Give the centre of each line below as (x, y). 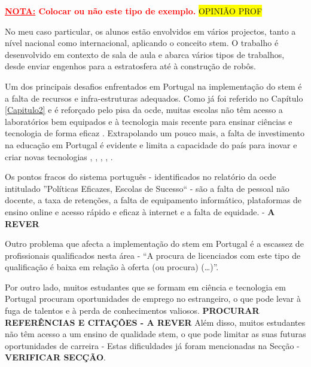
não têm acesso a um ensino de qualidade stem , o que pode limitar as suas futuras (155, 334)
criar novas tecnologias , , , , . (59, 156)
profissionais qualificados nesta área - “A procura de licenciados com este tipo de (153, 255)
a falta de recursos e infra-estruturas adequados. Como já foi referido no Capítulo (154, 98)
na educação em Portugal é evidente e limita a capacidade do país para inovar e (151, 144)
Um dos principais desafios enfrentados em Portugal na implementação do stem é (153, 86)
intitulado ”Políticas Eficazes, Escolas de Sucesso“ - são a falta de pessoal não (147, 188)
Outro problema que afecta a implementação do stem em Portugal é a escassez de (154, 244)
